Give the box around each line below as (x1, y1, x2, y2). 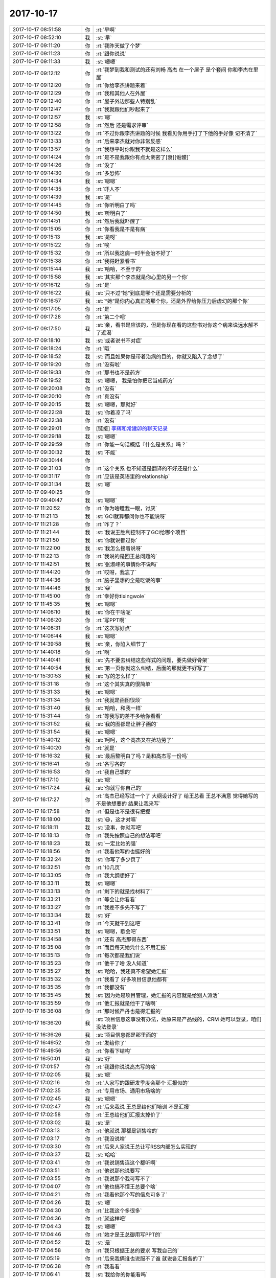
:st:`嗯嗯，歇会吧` (96, 928, 137, 935)
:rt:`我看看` (96, 1263, 122, 1270)
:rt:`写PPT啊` (96, 617, 126, 624)
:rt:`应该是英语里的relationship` (96, 473, 170, 480)
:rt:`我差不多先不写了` (96, 904, 147, 911)
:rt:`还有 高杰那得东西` (96, 935, 149, 943)
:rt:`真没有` (96, 393, 122, 400)
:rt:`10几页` (96, 864, 122, 871)
